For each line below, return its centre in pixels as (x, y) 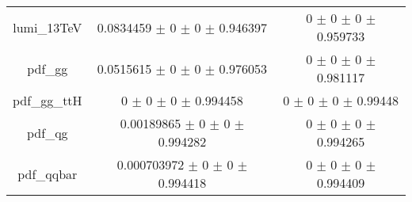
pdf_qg (48, 132)
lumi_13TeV (48, 27)
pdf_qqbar (48, 173)
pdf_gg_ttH (48, 100)
